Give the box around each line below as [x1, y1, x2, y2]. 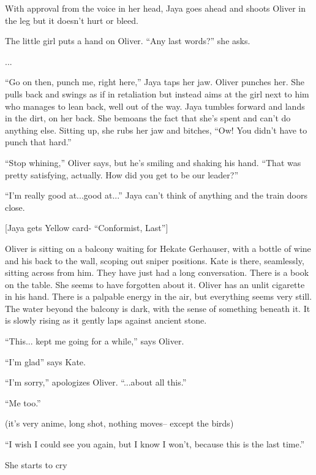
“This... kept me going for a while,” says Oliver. [5, 335, 184, 348]
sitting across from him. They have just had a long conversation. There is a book [5, 266, 309, 279]
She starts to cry [5, 458, 67, 471]
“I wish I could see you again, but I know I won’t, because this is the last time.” [5, 438, 305, 450]
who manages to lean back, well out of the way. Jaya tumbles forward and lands [5, 99, 305, 112]
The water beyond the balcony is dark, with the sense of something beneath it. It [5, 302, 310, 314]
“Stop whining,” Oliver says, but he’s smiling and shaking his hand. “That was [5, 156, 301, 169]
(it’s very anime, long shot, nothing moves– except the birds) [5, 417, 234, 430]
